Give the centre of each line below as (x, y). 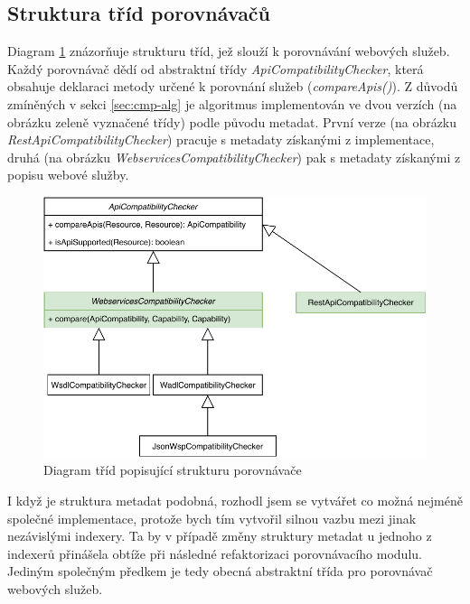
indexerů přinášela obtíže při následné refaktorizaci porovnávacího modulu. (215, 553)
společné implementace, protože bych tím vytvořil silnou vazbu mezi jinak (212, 518)
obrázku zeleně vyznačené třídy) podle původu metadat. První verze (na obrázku (232, 121)
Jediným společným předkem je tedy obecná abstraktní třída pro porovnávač (220, 571)
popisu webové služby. (68, 175)
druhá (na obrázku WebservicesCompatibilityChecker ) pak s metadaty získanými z (234, 157)
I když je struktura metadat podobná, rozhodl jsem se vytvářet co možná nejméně (235, 500)
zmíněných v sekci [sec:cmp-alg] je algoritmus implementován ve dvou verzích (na (232, 103)
